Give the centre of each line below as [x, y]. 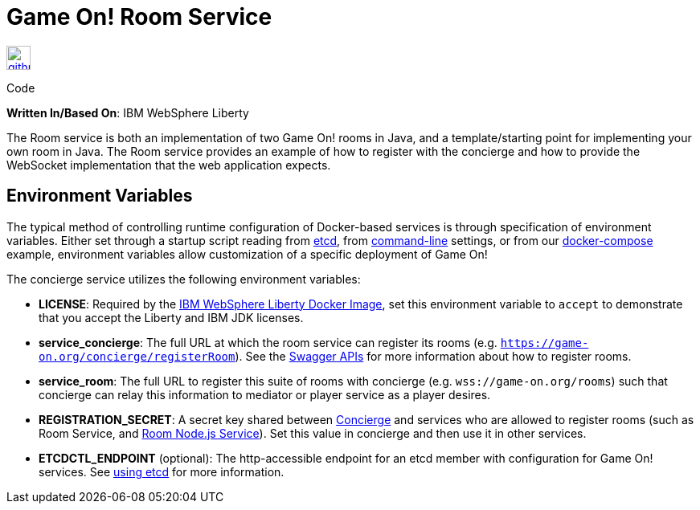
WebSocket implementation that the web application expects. [169, 165]
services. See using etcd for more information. [162, 471]
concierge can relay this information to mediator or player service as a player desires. [265, 394]
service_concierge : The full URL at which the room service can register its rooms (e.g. [268, 342]
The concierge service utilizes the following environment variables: [184, 279]
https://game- [544, 343]
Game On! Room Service [139, 17]
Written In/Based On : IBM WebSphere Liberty [128, 112]
